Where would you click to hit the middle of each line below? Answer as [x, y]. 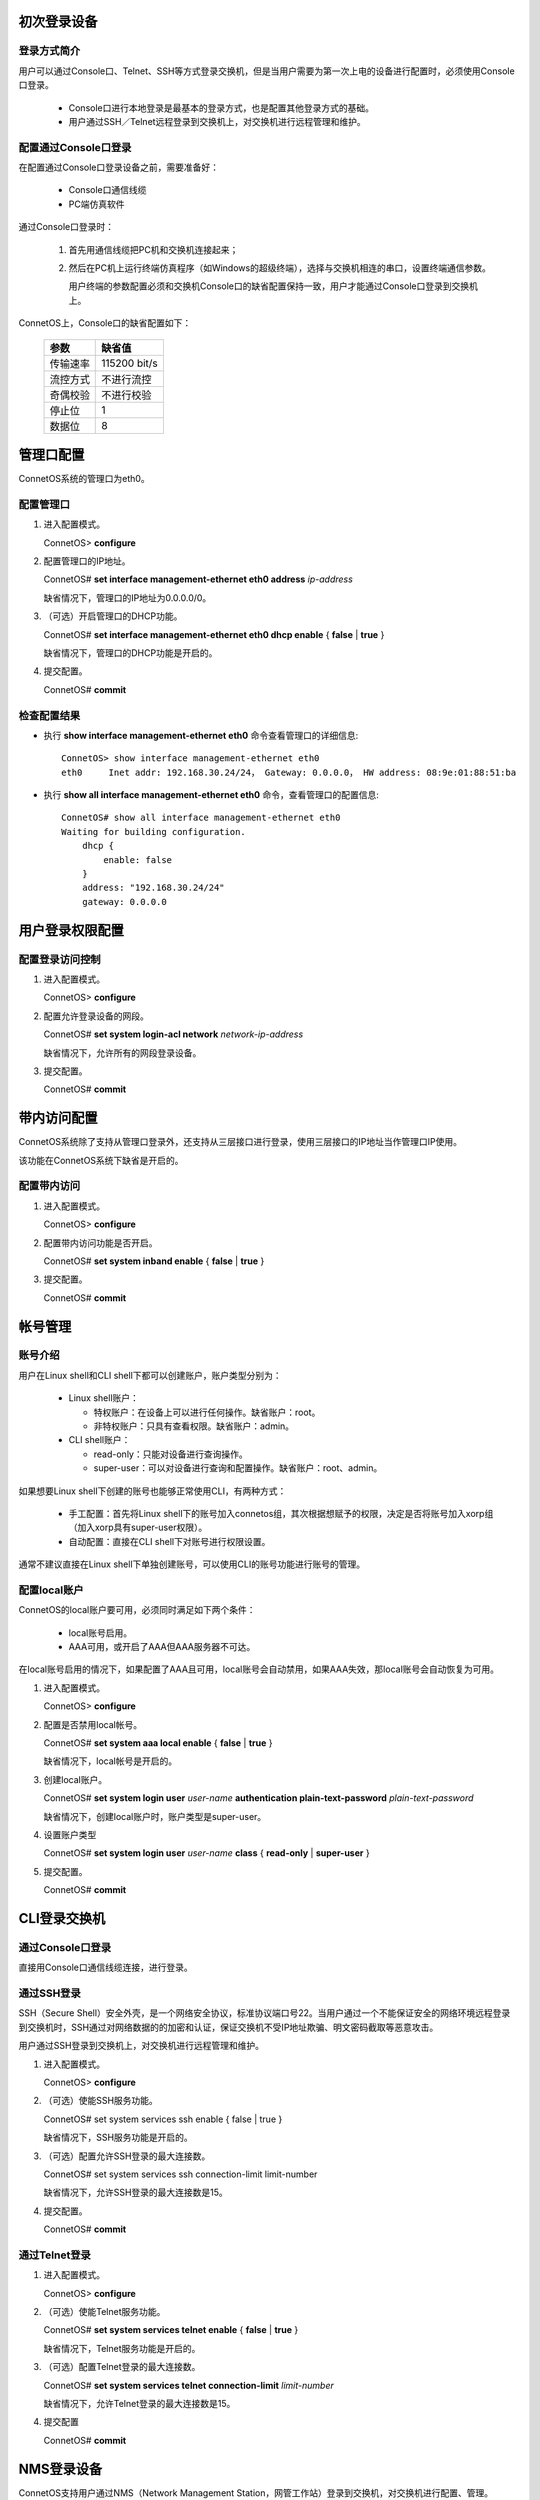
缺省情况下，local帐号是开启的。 [110, 1761]
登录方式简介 [49, 51]
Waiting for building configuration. [154, 831]
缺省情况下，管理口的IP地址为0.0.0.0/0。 [127, 597]
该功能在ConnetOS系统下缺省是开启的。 [101, 1160]
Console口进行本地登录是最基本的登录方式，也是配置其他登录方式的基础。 [221, 107]
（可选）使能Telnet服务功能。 [104, 2312]
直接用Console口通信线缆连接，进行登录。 [106, 1967]
